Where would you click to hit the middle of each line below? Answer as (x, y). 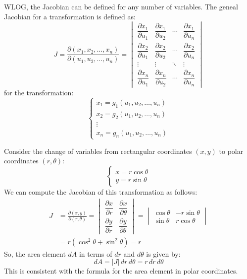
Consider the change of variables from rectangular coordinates (98, 151)
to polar (231, 151)
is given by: (163, 253)
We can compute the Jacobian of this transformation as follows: (101, 191)
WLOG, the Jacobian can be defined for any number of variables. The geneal (121, 6)
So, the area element (35, 253)
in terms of (96, 253)
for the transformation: (39, 93)
